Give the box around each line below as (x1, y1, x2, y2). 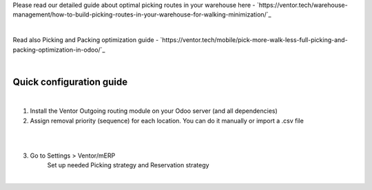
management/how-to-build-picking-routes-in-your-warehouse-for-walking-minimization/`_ (12, 10, 271, 19)
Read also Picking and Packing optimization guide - (12, 36, 159, 44)
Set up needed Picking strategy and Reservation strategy (47, 161, 209, 169)
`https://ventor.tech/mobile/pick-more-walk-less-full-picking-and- (160, 36, 348, 44)
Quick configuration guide (12, 76, 128, 87)
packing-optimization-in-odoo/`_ (12, 45, 106, 54)
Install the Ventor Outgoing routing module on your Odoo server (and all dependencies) (30, 107, 278, 115)
